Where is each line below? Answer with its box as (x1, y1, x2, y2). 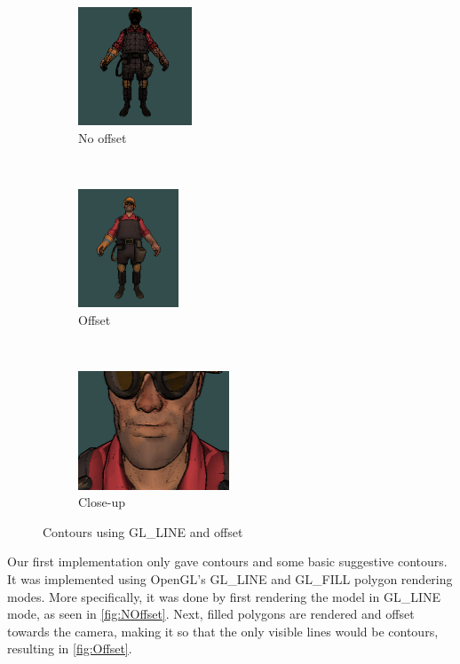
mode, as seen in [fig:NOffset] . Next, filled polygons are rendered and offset (7, 605, 415, 623)
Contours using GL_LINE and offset (43, 522, 243, 541)
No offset (78, 128, 127, 146)
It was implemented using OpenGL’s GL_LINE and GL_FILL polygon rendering (7, 569, 453, 588)
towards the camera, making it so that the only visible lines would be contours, (7, 621, 439, 640)
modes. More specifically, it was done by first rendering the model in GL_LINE (7, 587, 441, 605)
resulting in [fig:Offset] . (7, 639, 132, 658)
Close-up (78, 493, 125, 511)
